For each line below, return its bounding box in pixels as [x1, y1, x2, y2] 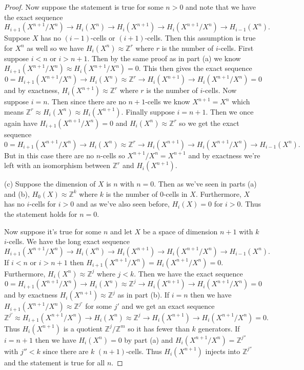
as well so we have [27, 42, 84, 53]
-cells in [163, 188, 188, 199]
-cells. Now [202, 85, 237, 96]
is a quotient [63, 323, 103, 334]
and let [110, 226, 132, 236]
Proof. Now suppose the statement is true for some [4, 2, 164, 12]
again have [4, 117, 37, 128]
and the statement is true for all [4, 357, 105, 367]
